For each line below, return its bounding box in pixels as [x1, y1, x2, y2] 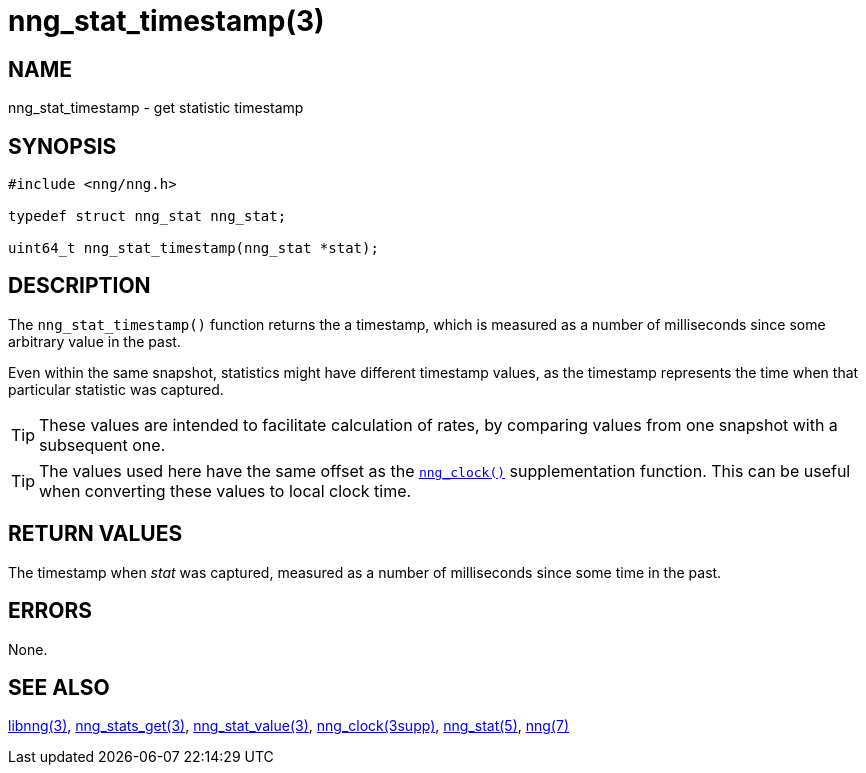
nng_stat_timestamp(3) [8, 4, 325, 38]
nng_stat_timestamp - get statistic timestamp [8, 99, 304, 117]
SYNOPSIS [8, 133, 117, 159]
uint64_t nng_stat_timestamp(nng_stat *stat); [8, 240, 379, 257]
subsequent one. [39, 434, 166, 455]
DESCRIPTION [8, 273, 151, 299]
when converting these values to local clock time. [39, 480, 412, 501]
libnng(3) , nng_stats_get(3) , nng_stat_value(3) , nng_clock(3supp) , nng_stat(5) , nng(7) [8, 717, 569, 735]
